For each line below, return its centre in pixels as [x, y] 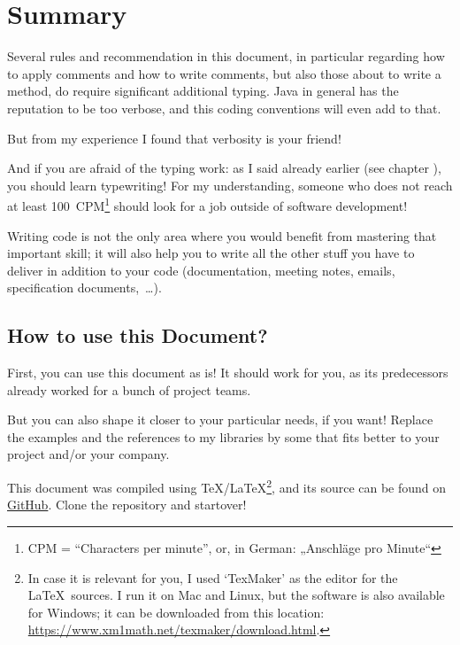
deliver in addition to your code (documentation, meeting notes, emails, [201, 270]
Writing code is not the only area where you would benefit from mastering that [222, 235]
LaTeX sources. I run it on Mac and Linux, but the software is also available [236, 595]
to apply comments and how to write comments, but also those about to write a [224, 73]
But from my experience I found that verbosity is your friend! [174, 138]
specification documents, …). [84, 288]
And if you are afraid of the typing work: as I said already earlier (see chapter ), [224, 168]
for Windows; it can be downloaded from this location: [176, 612]
